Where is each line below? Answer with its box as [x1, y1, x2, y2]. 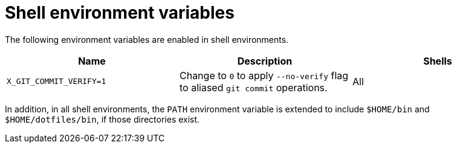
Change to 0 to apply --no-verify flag [179, 69, 349, 82]
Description [237, 54, 293, 67]
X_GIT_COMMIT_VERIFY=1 [7, 77, 106, 86]
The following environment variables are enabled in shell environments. [5, 34, 289, 45]
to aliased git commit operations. [179, 81, 328, 94]
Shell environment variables [5, 2, 235, 23]
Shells [423, 54, 452, 67]
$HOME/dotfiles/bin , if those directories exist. [5, 114, 200, 124]
